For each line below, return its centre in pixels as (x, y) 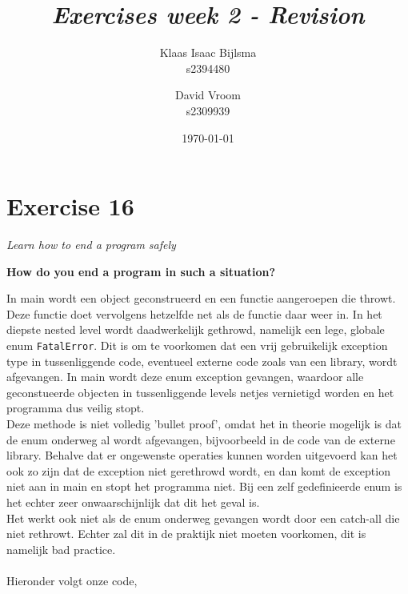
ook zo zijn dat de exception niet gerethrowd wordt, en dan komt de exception (198, 470)
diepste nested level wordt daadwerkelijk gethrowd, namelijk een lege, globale (196, 329)
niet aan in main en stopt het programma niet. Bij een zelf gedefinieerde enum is (204, 486)
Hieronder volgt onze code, (72, 580)
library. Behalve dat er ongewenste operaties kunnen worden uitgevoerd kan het (202, 455)
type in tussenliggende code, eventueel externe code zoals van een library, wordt (202, 361)
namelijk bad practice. (61, 549)
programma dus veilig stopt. (76, 408)
